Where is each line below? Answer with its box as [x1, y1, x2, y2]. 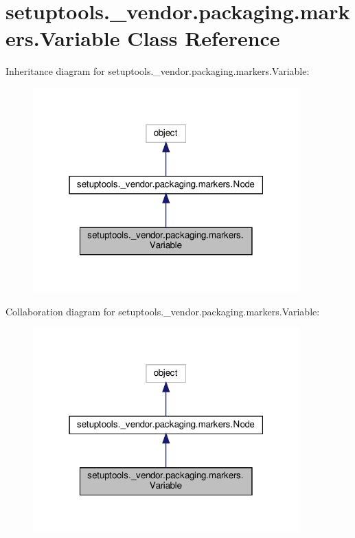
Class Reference [127, 24, 280, 52]
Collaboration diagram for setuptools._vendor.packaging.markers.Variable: [5, 304, 320, 318]
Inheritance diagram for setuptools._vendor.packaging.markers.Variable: [5, 64, 310, 78]
